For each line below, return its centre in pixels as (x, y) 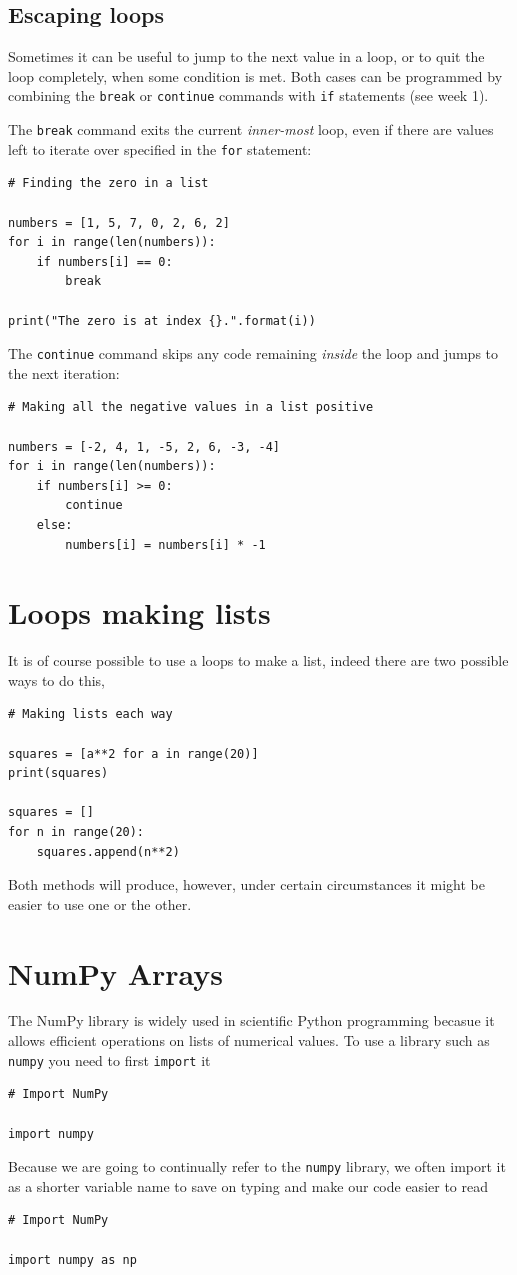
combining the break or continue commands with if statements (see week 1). (248, 95)
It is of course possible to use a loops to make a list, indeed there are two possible (258, 660)
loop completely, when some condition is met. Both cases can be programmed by (255, 75)
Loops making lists (139, 612)
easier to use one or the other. (100, 903)
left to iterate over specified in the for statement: (160, 148)
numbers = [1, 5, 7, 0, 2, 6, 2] (119, 222)
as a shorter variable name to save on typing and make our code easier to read (248, 1185)
